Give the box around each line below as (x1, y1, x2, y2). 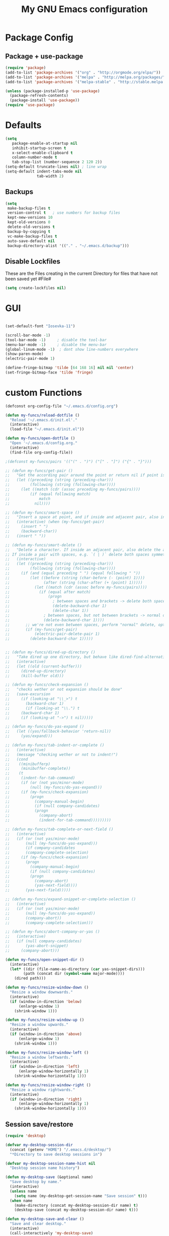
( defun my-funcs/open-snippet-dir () (5, 957, 84, 962)
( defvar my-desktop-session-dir (5, 1142, 73, 1147)
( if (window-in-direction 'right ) (10, 1096, 82, 1102)
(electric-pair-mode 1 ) (5, 356, 55, 361)
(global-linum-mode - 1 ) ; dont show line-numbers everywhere (5, 347, 138, 352)
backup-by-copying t (7, 229, 51, 234)
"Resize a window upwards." (10, 1022, 69, 1027)
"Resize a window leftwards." (10, 1055, 73, 1060)
